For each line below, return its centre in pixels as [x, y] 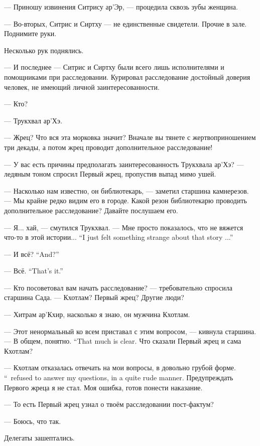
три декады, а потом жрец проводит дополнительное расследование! [108, 147]
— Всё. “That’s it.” [34, 271]
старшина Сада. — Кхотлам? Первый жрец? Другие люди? [94, 297]
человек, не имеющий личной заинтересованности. [82, 87]
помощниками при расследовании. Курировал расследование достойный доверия [127, 77]
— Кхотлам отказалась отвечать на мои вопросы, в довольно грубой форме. [120, 367]
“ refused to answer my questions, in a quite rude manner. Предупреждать [119, 378]
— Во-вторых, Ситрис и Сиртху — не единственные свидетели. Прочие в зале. [125, 23]
